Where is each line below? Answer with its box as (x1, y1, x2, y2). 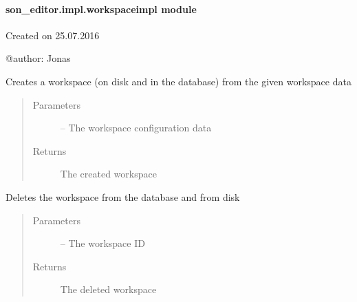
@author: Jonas (6, 51, 71, 65)
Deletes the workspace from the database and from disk (6, 189, 240, 204)
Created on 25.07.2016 (6, 28, 100, 42)
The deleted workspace (60, 282, 157, 296)
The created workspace (60, 166, 157, 181)
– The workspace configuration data (60, 120, 212, 135)
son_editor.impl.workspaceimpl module (6, 1, 197, 16)
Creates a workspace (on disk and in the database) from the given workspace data (6, 74, 351, 88)
